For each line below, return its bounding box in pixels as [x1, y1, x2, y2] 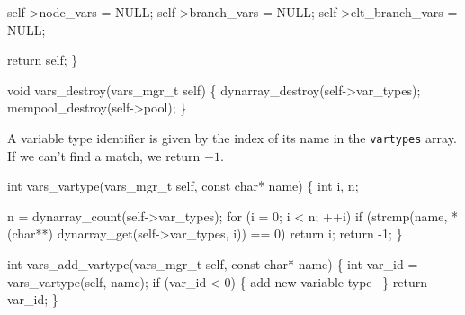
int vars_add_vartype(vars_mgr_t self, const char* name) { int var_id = [7, 255, 418, 273]
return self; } [7, 50, 78, 69]
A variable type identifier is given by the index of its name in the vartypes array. [7, 128, 457, 147]
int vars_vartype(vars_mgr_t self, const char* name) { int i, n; [7, 176, 359, 195]
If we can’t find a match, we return [7, 146, 201, 165]
